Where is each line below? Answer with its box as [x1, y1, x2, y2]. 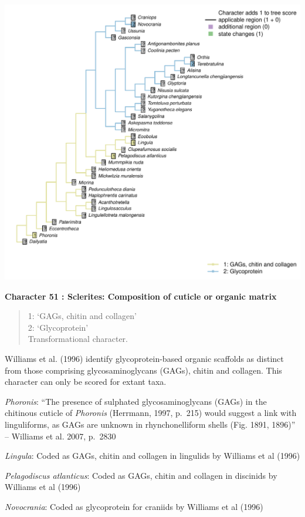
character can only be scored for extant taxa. [5, 375, 167, 388]
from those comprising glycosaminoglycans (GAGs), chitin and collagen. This [5, 364, 282, 376]
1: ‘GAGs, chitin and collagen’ [28, 310, 137, 322]
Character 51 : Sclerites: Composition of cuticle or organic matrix [5, 290, 277, 302]
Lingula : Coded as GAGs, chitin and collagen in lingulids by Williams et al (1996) [5, 449, 300, 462]
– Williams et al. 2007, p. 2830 [5, 429, 116, 442]
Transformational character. [28, 333, 128, 345]
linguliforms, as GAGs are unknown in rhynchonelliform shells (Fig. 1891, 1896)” [5, 418, 296, 430]
